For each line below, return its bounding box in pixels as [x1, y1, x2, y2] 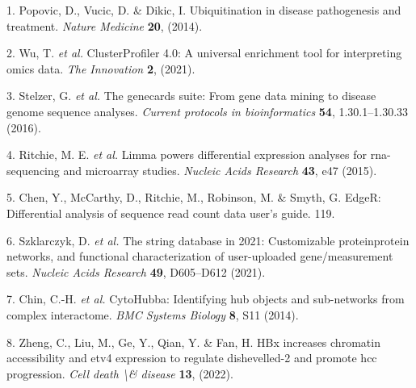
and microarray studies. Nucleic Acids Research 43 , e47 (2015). [63, 161, 377, 178]
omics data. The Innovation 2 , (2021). [6, 60, 195, 77]
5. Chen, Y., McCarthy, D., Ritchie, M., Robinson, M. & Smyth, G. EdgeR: [6, 189, 381, 206]
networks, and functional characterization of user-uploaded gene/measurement [6, 248, 393, 265]
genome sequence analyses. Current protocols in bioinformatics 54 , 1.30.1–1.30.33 [6, 102, 409, 119]
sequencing [6, 161, 60, 178]
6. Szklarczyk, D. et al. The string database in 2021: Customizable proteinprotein [6, 232, 410, 248]
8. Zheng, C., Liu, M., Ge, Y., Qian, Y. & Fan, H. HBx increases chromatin [6, 333, 380, 350]
